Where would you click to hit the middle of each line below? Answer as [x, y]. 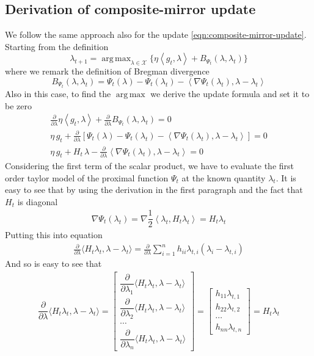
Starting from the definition [57, 46]
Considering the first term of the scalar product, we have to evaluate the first [150, 166]
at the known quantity [224, 177]
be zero [18, 105]
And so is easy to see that [53, 263]
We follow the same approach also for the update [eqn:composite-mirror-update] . [156, 35]
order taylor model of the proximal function [87, 177]
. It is [286, 177]
